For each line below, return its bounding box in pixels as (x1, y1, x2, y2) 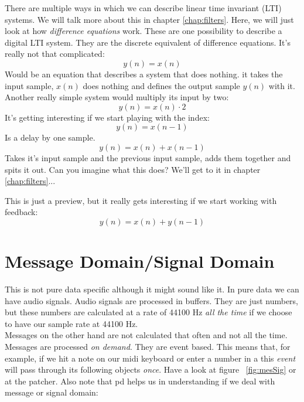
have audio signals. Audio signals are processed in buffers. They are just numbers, (5, 294, 298, 306)
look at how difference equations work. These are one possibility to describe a (5, 25, 282, 37)
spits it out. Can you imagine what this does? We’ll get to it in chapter (5, 163, 261, 175)
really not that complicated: (5, 47, 105, 60)
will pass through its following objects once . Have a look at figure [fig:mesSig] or (5, 363, 296, 376)
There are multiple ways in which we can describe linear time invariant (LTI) (5, 2, 282, 13)
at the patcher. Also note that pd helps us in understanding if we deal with (5, 374, 275, 387)
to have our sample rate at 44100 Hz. (5, 317, 138, 329)
